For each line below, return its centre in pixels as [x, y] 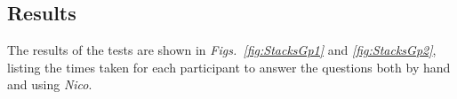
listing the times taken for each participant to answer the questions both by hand [229, 67]
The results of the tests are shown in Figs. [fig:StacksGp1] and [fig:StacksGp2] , [222, 50]
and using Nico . [50, 84]
